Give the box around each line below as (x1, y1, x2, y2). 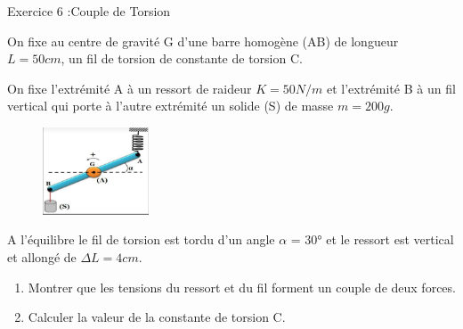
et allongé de (7, 248, 77, 266)
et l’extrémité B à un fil (326, 78, 456, 97)
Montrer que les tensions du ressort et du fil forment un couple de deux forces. (28, 277, 456, 296)
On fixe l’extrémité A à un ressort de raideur (7, 78, 252, 97)
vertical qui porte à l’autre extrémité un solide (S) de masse (7, 96, 334, 115)
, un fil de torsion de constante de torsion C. (61, 49, 303, 68)
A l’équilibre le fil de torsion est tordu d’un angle (7, 230, 275, 249)
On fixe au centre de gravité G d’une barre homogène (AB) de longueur (7, 31, 399, 50)
